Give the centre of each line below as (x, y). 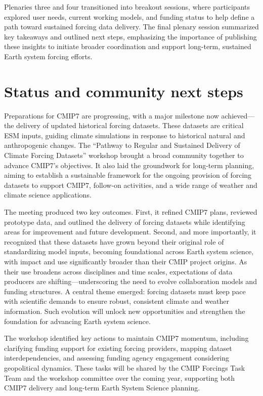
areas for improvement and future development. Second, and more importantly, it (130, 232)
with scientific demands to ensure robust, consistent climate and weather (117, 301)
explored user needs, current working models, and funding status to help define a (129, 16)
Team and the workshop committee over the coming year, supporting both (120, 378)
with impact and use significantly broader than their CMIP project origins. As (126, 261)
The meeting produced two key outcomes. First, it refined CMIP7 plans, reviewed (131, 212)
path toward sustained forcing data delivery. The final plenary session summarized (131, 27)
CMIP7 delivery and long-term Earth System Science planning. (102, 388)
